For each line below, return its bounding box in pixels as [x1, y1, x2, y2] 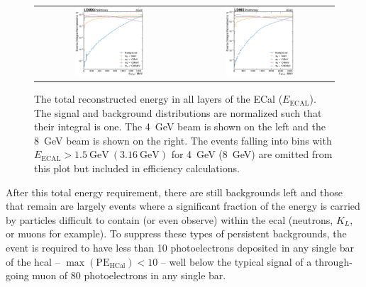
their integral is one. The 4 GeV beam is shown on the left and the [34, 119, 326, 134]
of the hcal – [6, 254, 60, 269]
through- [314, 254, 353, 269]
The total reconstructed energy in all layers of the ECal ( [34, 91, 283, 106]
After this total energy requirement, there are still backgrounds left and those [6, 184, 343, 199]
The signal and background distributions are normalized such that [34, 105, 322, 120]
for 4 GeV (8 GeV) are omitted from [171, 147, 333, 162]
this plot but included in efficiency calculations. [34, 161, 240, 176]
